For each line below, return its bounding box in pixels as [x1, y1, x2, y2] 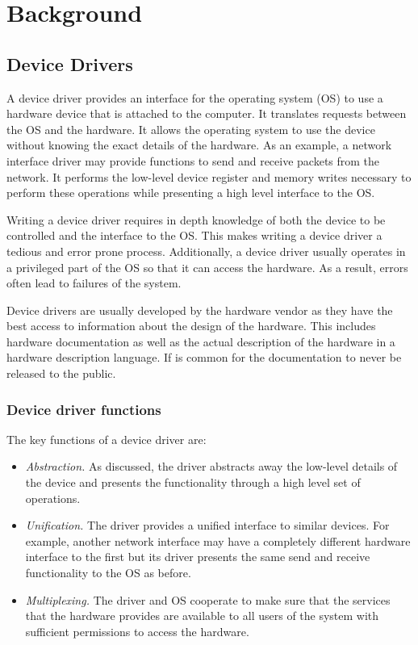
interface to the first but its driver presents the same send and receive [25, 548, 370, 565]
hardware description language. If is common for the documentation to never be [6, 349, 402, 366]
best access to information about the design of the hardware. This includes [6, 317, 376, 334]
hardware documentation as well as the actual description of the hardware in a [6, 333, 395, 350]
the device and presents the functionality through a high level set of [25, 474, 361, 491]
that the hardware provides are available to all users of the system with [25, 607, 379, 624]
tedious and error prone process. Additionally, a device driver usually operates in [6, 242, 406, 259]
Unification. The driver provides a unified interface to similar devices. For [25, 517, 390, 534]
